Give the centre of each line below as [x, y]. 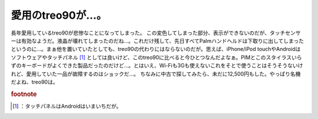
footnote [24, 94]
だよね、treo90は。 [34, 81]
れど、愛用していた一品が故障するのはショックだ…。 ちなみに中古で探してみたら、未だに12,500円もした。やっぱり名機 [156, 74]
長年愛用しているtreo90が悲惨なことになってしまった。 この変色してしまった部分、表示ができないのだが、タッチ [148, 33]
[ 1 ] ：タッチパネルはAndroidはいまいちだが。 [67, 106]
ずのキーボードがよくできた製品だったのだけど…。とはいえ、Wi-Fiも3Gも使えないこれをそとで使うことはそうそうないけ [157, 66]
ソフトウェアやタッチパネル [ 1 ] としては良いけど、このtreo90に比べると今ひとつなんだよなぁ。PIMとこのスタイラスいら [156, 57]
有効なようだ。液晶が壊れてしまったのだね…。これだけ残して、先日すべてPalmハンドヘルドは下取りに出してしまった [163, 40]
